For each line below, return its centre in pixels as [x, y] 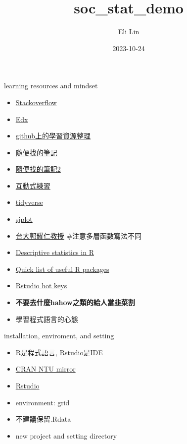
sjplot [24, 219]
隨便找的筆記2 [38, 169]
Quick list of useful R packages [62, 269]
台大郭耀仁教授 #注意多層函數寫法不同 [79, 235]
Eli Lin [129, 32]
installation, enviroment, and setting [59, 336]
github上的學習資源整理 [53, 136]
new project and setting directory [66, 435]
